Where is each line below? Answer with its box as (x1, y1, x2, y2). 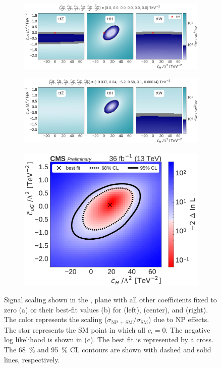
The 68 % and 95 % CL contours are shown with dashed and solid (4, 344, 211, 354)
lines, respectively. (4, 354, 60, 364)
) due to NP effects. (148, 314, 209, 325)
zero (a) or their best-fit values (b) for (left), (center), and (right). (4, 304, 208, 314)
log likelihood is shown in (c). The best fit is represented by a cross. (4, 334, 213, 345)
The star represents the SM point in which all (4, 324, 145, 335)
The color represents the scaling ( (4, 314, 107, 325)
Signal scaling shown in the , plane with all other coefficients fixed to (4, 294, 217, 305)
